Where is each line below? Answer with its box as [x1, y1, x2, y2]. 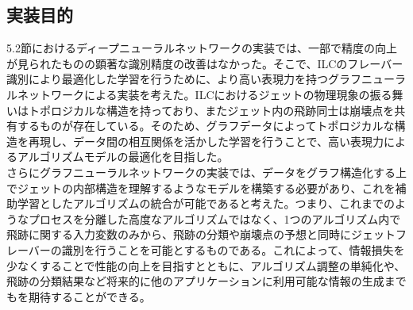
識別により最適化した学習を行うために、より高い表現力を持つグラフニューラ [6, 71, 407, 87]
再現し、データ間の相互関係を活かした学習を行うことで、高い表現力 [28, 132, 384, 149]
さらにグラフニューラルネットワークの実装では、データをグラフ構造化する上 [6, 163, 407, 180]
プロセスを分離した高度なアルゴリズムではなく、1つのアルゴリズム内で [28, 210, 401, 227]
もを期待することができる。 [6, 288, 151, 304]
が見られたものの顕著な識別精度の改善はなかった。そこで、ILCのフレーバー [6, 55, 403, 71]
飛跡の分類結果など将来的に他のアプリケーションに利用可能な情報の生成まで [6, 273, 407, 289]
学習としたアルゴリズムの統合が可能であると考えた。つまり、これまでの [17, 195, 395, 212]
